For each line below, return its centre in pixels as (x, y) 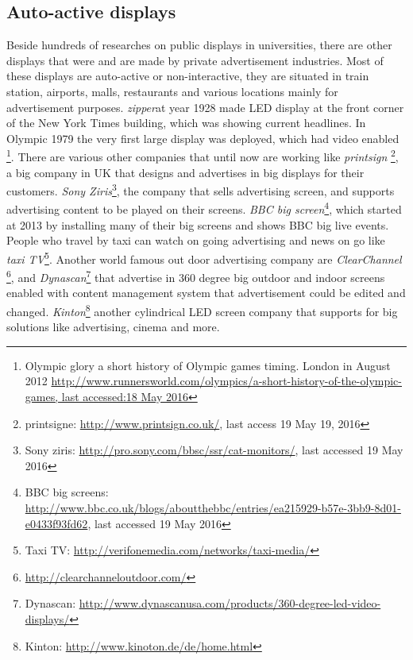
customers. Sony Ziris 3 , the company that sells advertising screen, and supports (201, 189)
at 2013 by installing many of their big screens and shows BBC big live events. (198, 224)
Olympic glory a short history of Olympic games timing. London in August (208, 365)
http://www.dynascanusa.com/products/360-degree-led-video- (230, 603)
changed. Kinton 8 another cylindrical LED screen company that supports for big (202, 310)
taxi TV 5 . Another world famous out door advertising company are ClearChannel (204, 257)
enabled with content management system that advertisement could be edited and (206, 293)
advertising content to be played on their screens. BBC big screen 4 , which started (204, 208)
